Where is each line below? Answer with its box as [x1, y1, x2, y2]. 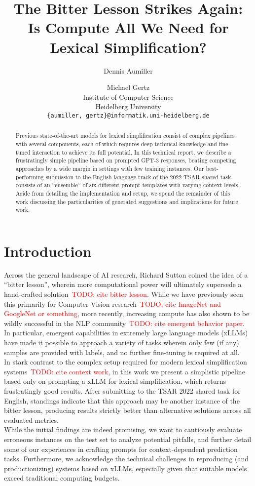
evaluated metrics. [4, 414, 59, 425]
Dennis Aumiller [104, 65, 153, 76]
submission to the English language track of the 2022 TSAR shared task [45, 172, 231, 181]
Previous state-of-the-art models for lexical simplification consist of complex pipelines [15, 131, 235, 140]
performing [15, 172, 44, 181]
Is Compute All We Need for [28, 17, 229, 38]
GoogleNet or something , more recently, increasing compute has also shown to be [4, 308, 250, 319]
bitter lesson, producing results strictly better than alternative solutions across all [4, 405, 251, 415]
